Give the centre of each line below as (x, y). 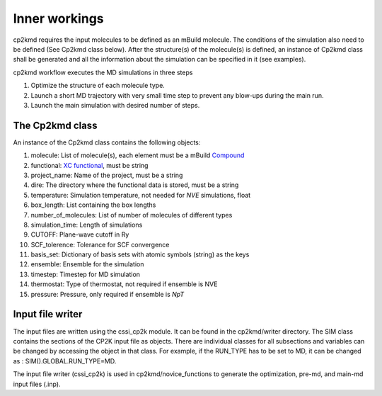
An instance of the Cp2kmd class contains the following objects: (107, 142)
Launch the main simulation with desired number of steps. (115, 105)
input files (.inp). (37, 384)
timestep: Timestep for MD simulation (86, 274)
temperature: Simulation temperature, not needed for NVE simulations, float (141, 195)
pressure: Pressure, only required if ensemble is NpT (108, 294)
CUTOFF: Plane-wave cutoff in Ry (80, 234)
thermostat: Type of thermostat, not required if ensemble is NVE (124, 284)
